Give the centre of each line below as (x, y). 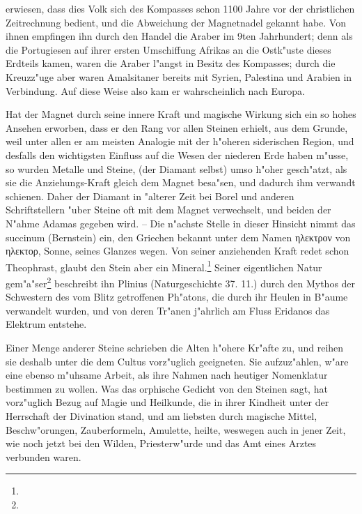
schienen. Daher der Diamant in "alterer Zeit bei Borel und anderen (150, 196)
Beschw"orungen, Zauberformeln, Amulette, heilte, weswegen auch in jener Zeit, (176, 429)
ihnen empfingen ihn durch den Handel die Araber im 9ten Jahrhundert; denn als (179, 36)
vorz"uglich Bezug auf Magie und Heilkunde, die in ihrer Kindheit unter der (167, 402)
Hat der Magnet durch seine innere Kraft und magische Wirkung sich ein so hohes (181, 114)
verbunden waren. (44, 456)
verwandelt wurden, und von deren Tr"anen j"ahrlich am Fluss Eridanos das (168, 310)
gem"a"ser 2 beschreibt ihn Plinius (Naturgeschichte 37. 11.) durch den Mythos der (181, 282)
